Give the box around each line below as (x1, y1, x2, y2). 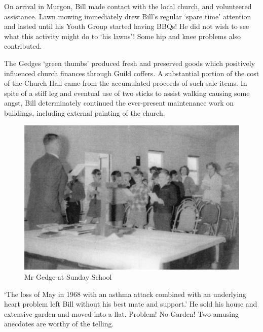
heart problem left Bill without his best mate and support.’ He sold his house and (4, 298, 257, 309)
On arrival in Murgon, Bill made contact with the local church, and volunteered (4, 1, 252, 11)
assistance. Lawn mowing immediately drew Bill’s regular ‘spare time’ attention (4, 11, 251, 21)
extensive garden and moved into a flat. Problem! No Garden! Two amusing (4, 308, 239, 319)
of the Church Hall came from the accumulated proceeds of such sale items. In (4, 78, 247, 88)
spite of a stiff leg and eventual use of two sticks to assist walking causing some (4, 87, 250, 98)
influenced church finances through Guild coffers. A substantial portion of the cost (4, 68, 259, 78)
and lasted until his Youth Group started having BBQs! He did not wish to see (4, 21, 249, 31)
